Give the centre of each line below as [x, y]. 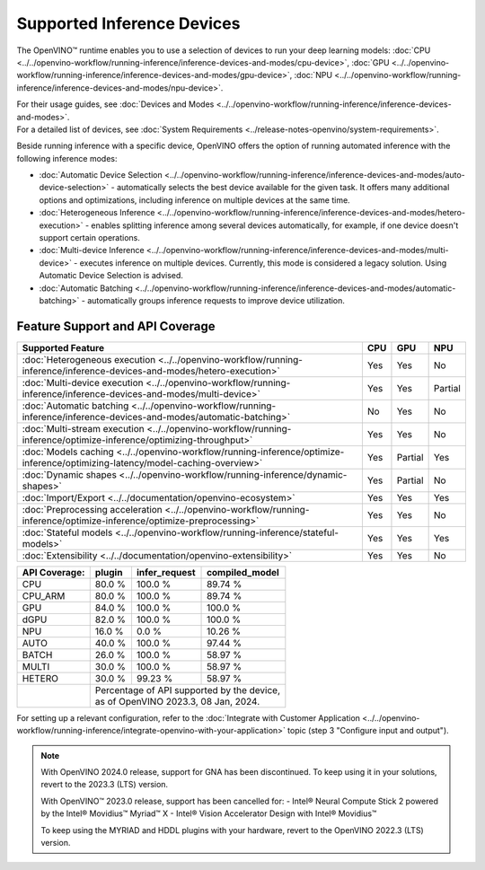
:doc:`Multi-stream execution [83, 428]
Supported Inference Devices [128, 23]
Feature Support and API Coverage [116, 326]
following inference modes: [67, 158]
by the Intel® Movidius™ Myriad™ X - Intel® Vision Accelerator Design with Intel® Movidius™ [209, 813]
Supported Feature [63, 347]
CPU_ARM [44, 595]
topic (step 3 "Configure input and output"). [368, 731]
